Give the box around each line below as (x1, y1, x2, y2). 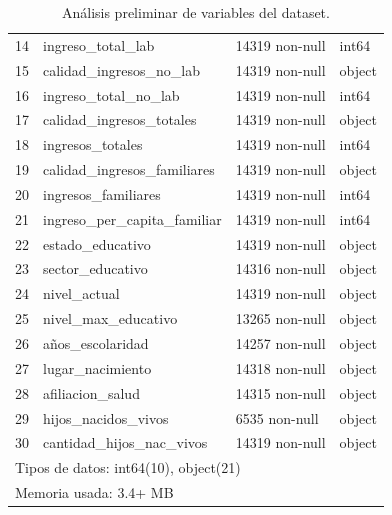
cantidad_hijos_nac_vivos (43, 432, 208, 453)
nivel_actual (43, 283, 120, 304)
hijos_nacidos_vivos (43, 407, 169, 428)
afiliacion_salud (43, 382, 140, 403)
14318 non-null (235, 357, 326, 378)
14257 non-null (235, 332, 326, 353)
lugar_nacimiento (43, 357, 152, 378)
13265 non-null (235, 308, 326, 329)
